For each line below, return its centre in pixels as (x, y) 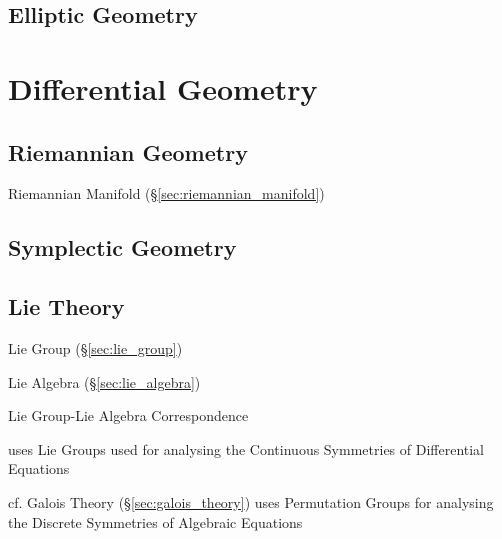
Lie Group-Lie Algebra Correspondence (128, 415)
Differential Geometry (163, 87)
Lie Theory (66, 306)
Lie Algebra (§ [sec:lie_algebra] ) (104, 381)
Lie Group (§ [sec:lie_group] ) (95, 347)
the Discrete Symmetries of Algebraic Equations (155, 521)
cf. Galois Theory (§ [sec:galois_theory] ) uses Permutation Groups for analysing (251, 501)
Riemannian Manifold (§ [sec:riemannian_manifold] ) (166, 193)
